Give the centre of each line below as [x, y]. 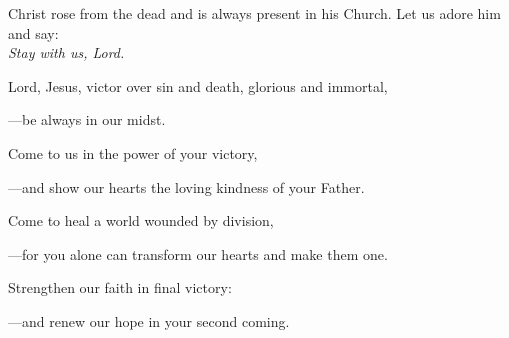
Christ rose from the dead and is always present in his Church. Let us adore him [254, 13]
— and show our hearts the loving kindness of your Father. [186, 186]
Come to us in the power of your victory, [133, 152]
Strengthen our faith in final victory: [120, 287]
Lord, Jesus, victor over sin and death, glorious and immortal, [198, 85]
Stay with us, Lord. [66, 52]
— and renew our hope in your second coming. [149, 320]
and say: [33, 32]
